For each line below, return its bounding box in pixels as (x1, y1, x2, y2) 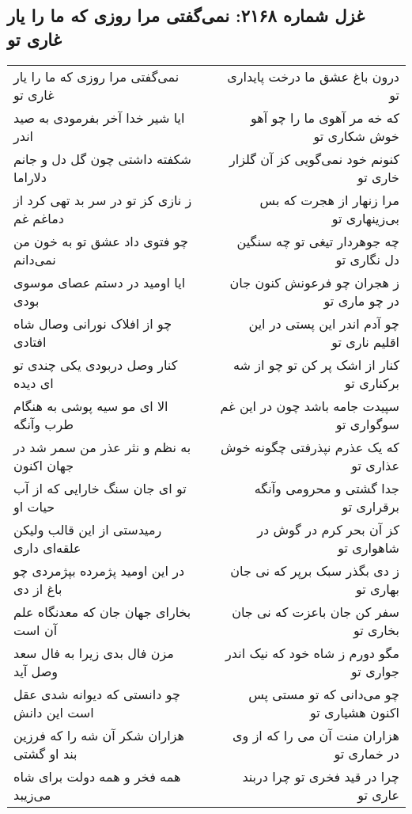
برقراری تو (342, 496, 399, 515)
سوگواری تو (335, 414, 399, 433)
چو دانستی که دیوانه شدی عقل (13, 684, 180, 703)
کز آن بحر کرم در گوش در (257, 519, 399, 538)
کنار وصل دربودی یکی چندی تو (13, 355, 178, 374)
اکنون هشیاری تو (310, 702, 399, 721)
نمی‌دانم (13, 249, 56, 268)
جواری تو (351, 661, 399, 680)
